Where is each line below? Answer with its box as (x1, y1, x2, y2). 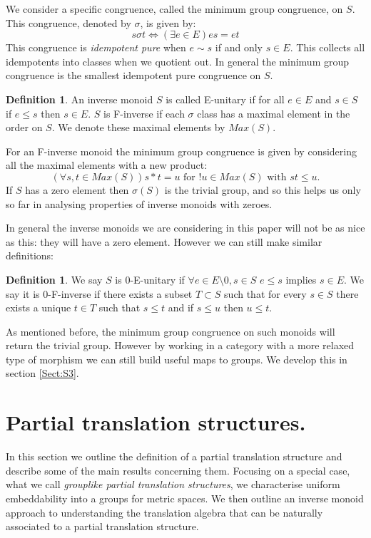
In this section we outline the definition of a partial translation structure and (6, 449, 342, 464)
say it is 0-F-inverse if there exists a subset (6, 286, 193, 301)
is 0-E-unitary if (115, 271, 185, 286)
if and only (215, 40, 263, 55)
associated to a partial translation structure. (6, 519, 199, 534)
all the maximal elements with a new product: (6, 157, 208, 172)
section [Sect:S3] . (6, 366, 79, 381)
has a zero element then (25, 182, 129, 197)
